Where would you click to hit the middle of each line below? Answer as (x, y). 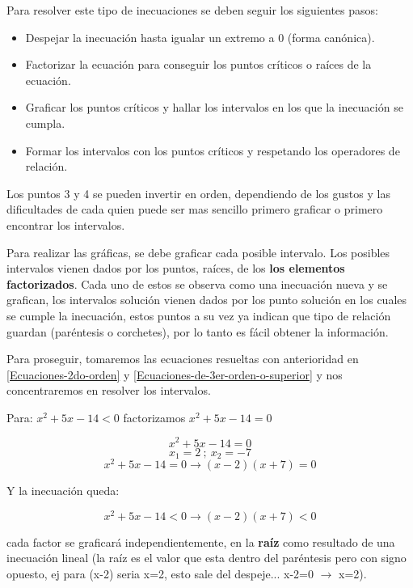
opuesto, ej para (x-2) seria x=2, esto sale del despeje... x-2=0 (160, 573)
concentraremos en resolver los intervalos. (109, 390)
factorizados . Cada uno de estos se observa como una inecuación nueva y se (197, 283)
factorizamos (154, 417)
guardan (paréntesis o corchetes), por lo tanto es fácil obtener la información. (198, 331)
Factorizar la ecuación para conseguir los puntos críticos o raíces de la (198, 64)
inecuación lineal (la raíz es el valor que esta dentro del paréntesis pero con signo (206, 558)
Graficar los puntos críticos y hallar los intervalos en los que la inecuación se (214, 107)
